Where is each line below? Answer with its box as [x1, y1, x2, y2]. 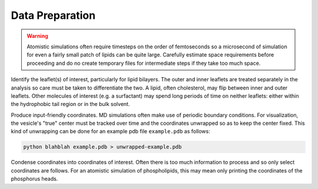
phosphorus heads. [11, 175, 58, 183]
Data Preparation [11, 9, 96, 22]
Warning [26, 32, 48, 39]
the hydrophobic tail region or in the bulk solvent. [11, 101, 130, 108]
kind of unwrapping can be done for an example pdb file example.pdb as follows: [11, 128, 210, 135]
